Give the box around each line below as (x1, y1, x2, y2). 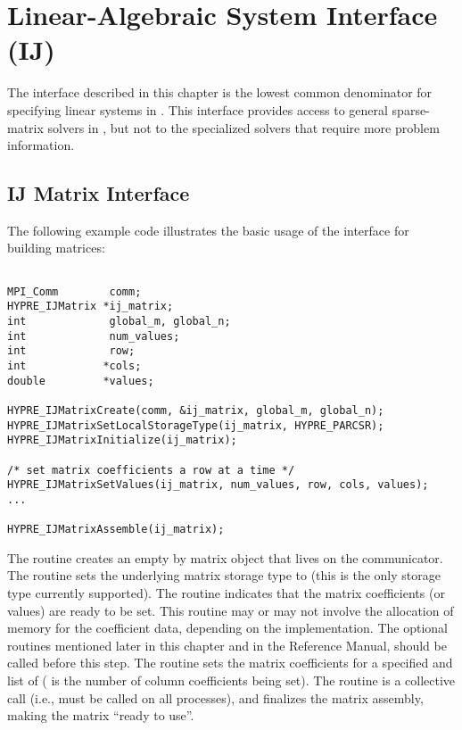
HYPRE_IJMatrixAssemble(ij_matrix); (7, 523, 225, 536)
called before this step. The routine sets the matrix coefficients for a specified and (7, 653, 453, 672)
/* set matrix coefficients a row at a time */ (7, 463, 295, 477)
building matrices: (7, 238, 105, 257)
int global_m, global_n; (7, 315, 231, 328)
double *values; (7, 374, 154, 387)
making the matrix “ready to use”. (7, 706, 194, 725)
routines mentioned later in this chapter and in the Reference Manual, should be (7, 635, 447, 654)
